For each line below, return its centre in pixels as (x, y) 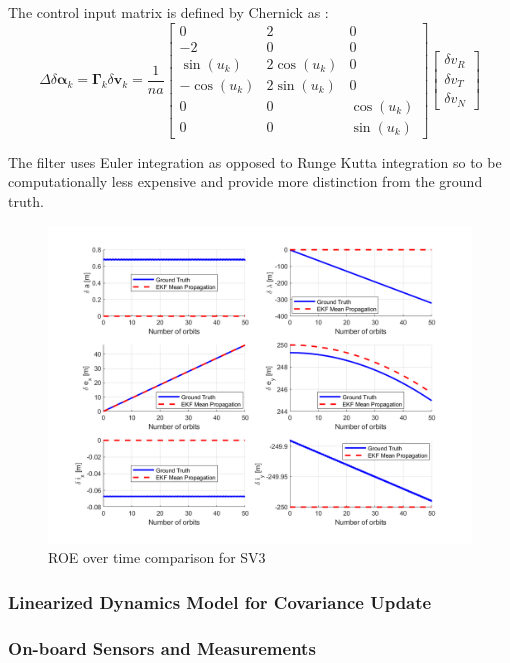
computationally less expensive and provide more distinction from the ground (245, 181)
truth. (26, 200)
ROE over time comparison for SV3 (157, 557)
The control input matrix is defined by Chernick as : (168, 12)
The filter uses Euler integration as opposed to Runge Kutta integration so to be (255, 161)
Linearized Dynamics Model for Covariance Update (220, 601)
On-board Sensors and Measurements (162, 647)
